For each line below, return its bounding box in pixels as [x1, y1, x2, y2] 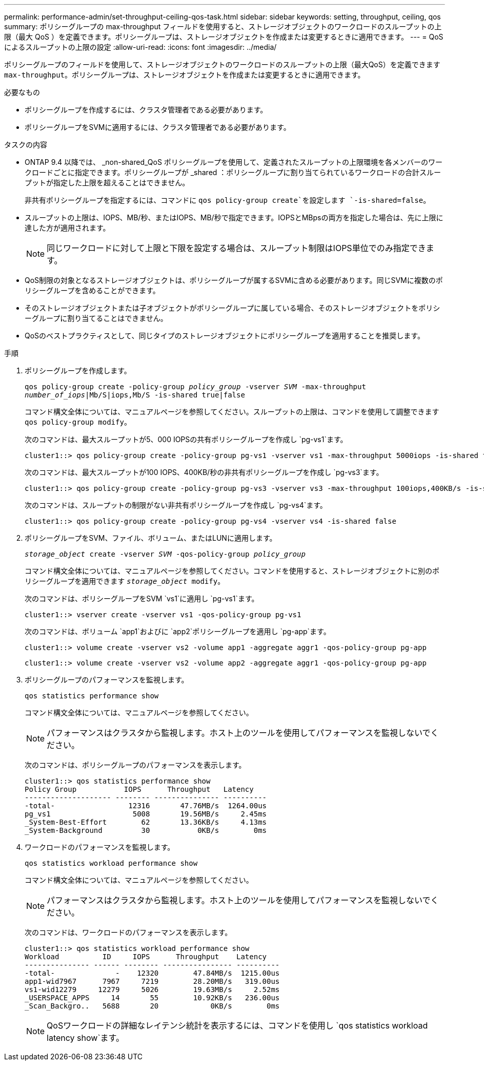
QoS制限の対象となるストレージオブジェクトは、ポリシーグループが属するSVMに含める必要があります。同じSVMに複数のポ [25, 276, 443, 284]
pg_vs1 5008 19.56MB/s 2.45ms [25, 810, 267, 818]
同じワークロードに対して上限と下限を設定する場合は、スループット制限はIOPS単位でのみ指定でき [47, 243, 426, 253]
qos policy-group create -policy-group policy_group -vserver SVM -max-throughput [25, 383, 366, 391]
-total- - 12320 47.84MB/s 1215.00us [25, 969, 280, 977]
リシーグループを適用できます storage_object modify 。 [25, 577, 225, 585]
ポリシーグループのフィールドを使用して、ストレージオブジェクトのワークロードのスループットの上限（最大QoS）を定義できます [4, 60, 440, 69]
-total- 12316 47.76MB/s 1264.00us [25, 802, 267, 810]
